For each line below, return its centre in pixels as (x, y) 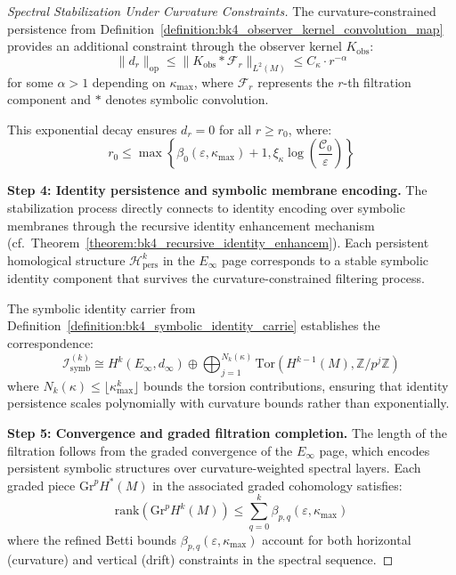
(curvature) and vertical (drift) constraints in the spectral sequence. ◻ (200, 559)
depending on (129, 81)
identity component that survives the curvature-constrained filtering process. (216, 278)
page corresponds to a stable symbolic (325, 259)
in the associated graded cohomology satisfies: (277, 485)
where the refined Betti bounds (92, 539)
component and (49, 99)
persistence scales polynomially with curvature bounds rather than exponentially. (228, 403)
